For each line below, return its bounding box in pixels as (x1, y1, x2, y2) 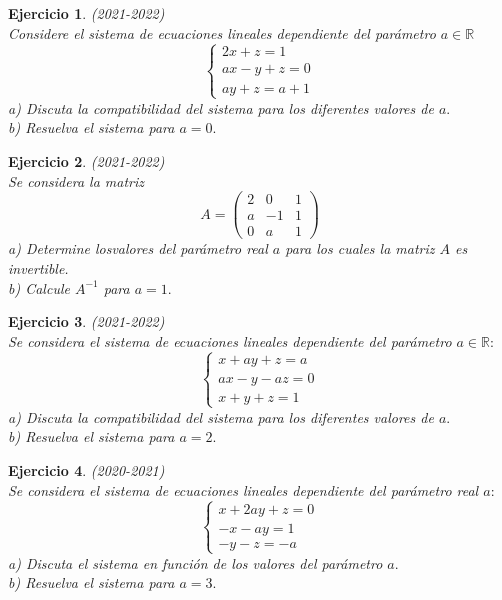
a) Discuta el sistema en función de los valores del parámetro (8, 552, 383, 573)
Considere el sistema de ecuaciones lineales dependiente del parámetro (8, 22, 436, 43)
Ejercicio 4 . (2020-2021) (8, 460, 165, 481)
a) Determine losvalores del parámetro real (8, 238, 268, 259)
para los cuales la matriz (285, 238, 435, 259)
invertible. (8, 257, 69, 278)
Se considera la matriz (8, 170, 144, 191)
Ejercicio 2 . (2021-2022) (8, 150, 165, 171)
